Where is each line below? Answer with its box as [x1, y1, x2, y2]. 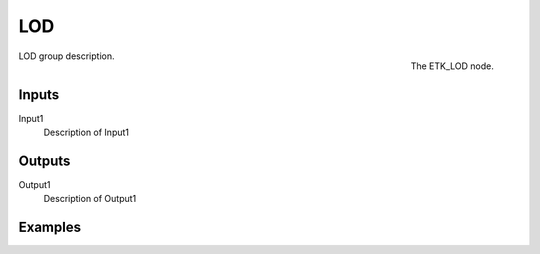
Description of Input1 [43, 126, 130, 139]
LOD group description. [18, 50, 115, 62]
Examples [18, 219, 82, 236]
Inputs [18, 86, 60, 103]
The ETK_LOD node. [410, 60, 494, 72]
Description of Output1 [43, 193, 137, 205]
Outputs [18, 152, 71, 169]
